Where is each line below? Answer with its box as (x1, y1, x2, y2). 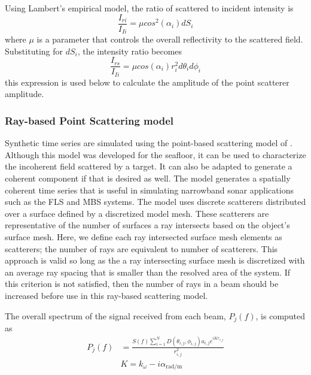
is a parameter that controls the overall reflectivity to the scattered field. (36, 33, 303, 46)
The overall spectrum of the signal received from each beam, (5, 309, 226, 322)
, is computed (255, 309, 306, 322)
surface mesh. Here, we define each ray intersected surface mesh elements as (5, 230, 282, 243)
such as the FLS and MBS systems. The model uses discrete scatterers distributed (5, 195, 306, 208)
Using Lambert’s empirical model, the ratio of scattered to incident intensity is (5, 2, 294, 14)
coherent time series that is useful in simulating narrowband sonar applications (5, 183, 294, 196)
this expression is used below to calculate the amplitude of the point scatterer (5, 75, 289, 88)
